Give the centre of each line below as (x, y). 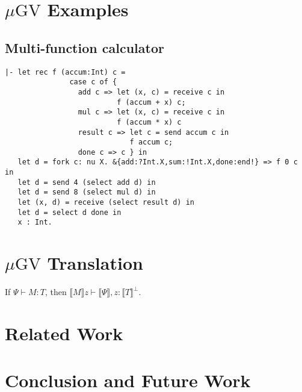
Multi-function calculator (85, 47)
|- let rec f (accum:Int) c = (65, 72)
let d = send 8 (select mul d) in (87, 192)
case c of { (93, 82)
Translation (95, 263)
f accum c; (151, 142)
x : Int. (35, 222)
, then (56, 292)
